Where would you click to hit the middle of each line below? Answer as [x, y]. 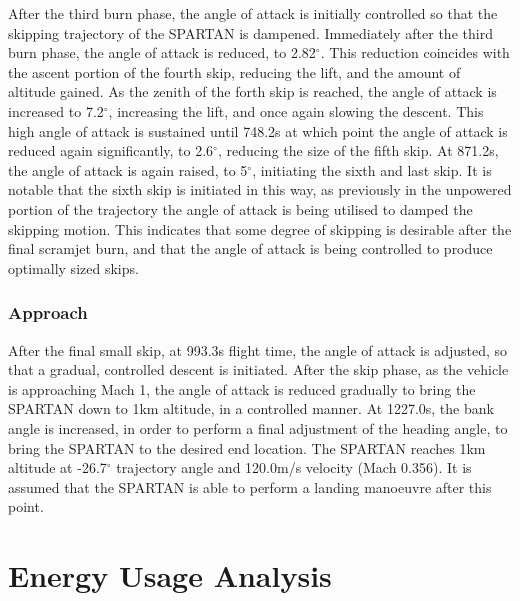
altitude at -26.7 [57, 467]
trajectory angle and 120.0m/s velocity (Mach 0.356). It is [294, 467]
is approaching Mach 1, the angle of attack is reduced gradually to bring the [242, 388]
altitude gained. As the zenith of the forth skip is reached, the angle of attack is [252, 91]
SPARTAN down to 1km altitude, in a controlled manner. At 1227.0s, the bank [251, 408]
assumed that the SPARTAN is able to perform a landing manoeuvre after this [250, 486]
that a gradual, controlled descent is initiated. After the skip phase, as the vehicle [258, 369]
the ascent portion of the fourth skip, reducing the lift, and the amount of [234, 71]
